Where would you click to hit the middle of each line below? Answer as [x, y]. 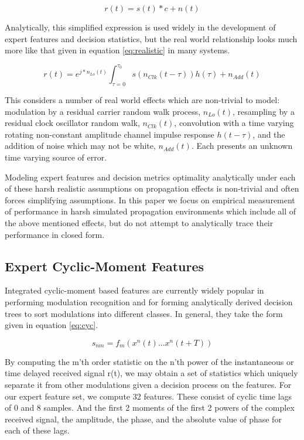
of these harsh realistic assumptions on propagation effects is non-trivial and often [152, 188]
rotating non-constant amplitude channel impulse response [110, 134]
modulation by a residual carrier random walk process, [103, 111]
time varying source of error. [56, 157]
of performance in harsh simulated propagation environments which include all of [151, 211]
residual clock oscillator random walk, [72, 123]
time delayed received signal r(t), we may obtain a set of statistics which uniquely [151, 373]
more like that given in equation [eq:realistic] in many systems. [117, 50]
